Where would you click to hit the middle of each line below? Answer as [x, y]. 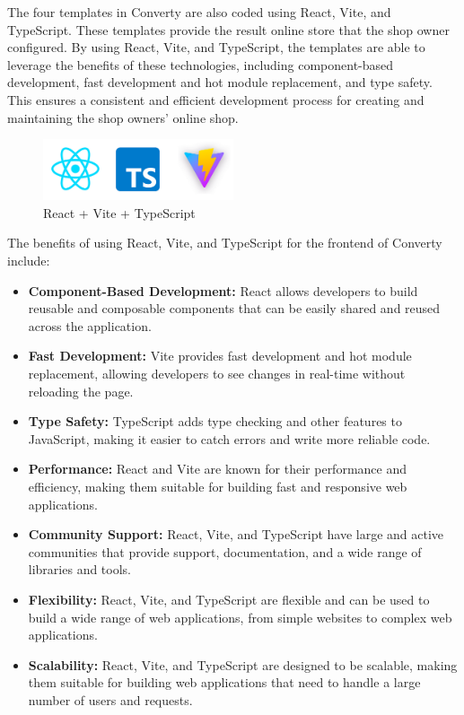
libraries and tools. [79, 569]
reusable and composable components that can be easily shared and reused [234, 308]
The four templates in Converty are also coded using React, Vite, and [199, 12]
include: [29, 261]
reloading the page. [81, 391]
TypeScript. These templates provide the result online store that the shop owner [228, 29]
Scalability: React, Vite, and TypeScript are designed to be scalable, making [243, 664]
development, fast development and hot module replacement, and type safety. [220, 82]
